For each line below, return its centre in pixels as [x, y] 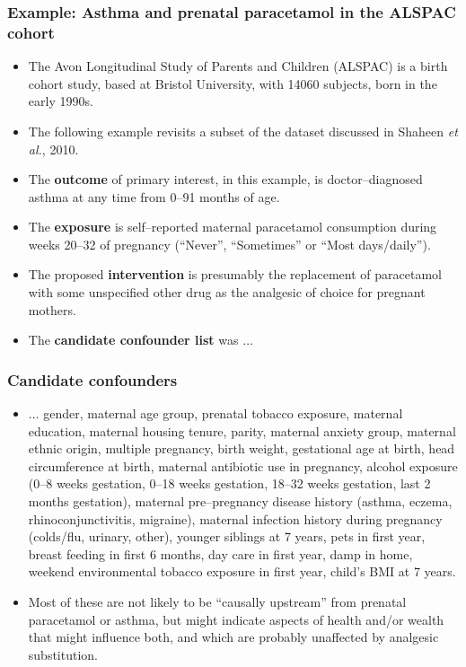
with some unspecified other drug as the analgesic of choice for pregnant [227, 292]
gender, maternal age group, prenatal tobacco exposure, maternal [223, 413]
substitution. [63, 654]
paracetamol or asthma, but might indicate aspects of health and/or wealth [236, 619]
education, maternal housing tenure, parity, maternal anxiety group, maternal [242, 430]
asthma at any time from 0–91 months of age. [154, 196]
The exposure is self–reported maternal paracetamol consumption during [233, 227]
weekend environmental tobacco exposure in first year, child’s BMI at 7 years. [242, 571]
